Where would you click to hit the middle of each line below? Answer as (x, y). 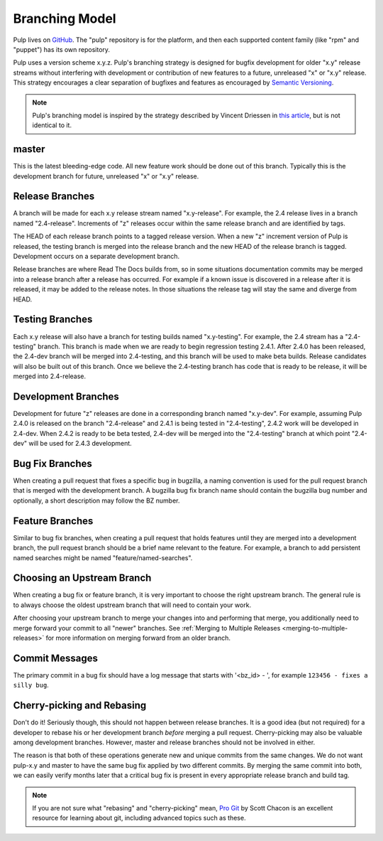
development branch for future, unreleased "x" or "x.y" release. (106, 176)
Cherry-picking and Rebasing (80, 706)
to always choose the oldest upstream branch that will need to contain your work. (132, 605)
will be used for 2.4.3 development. (81, 444)
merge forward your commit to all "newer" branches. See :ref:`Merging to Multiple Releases (147, 628)
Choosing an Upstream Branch (82, 578)
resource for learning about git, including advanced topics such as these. (139, 818)
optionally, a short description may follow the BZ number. (96, 500)
